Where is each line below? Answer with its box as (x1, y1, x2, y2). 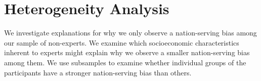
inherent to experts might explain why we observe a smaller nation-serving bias (4, 47, 250, 58)
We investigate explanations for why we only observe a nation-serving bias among (4, 27, 257, 38)
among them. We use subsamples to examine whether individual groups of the (4, 57, 246, 67)
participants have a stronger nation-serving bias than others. (4, 67, 192, 77)
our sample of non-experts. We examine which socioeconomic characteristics (4, 37, 239, 48)
